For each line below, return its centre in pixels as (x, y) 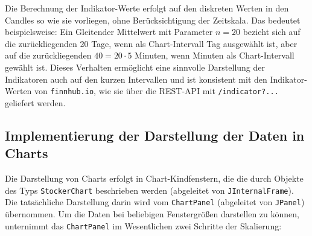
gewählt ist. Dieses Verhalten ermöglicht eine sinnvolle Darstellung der (135, 67)
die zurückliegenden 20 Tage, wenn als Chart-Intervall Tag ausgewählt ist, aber (151, 43)
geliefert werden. (35, 102)
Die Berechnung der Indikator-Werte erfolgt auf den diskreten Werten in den (147, 8)
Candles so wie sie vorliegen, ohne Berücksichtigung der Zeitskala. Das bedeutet (153, 20)
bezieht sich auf (272, 32)
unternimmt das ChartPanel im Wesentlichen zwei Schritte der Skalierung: (143, 225)
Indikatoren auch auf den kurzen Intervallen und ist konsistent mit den (136, 79)
